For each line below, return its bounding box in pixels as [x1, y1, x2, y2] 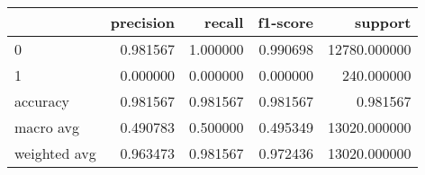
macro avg [14, 117, 80, 137]
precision [110, 12, 175, 32]
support [355, 12, 411, 32]
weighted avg [14, 143, 96, 163]
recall [204, 12, 244, 32]
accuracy [14, 91, 69, 111]
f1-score [258, 12, 314, 32]
